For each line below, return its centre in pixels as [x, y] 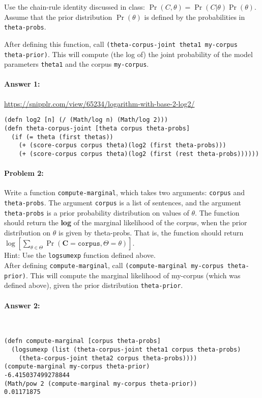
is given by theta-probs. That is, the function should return [151, 232]
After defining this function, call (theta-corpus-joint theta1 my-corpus [121, 44]
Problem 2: [24, 173]
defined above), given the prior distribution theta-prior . [94, 285]
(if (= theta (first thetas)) [62, 137]
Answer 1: [22, 84]
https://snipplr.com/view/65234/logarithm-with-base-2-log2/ [99, 103]
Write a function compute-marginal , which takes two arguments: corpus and [125, 192]
